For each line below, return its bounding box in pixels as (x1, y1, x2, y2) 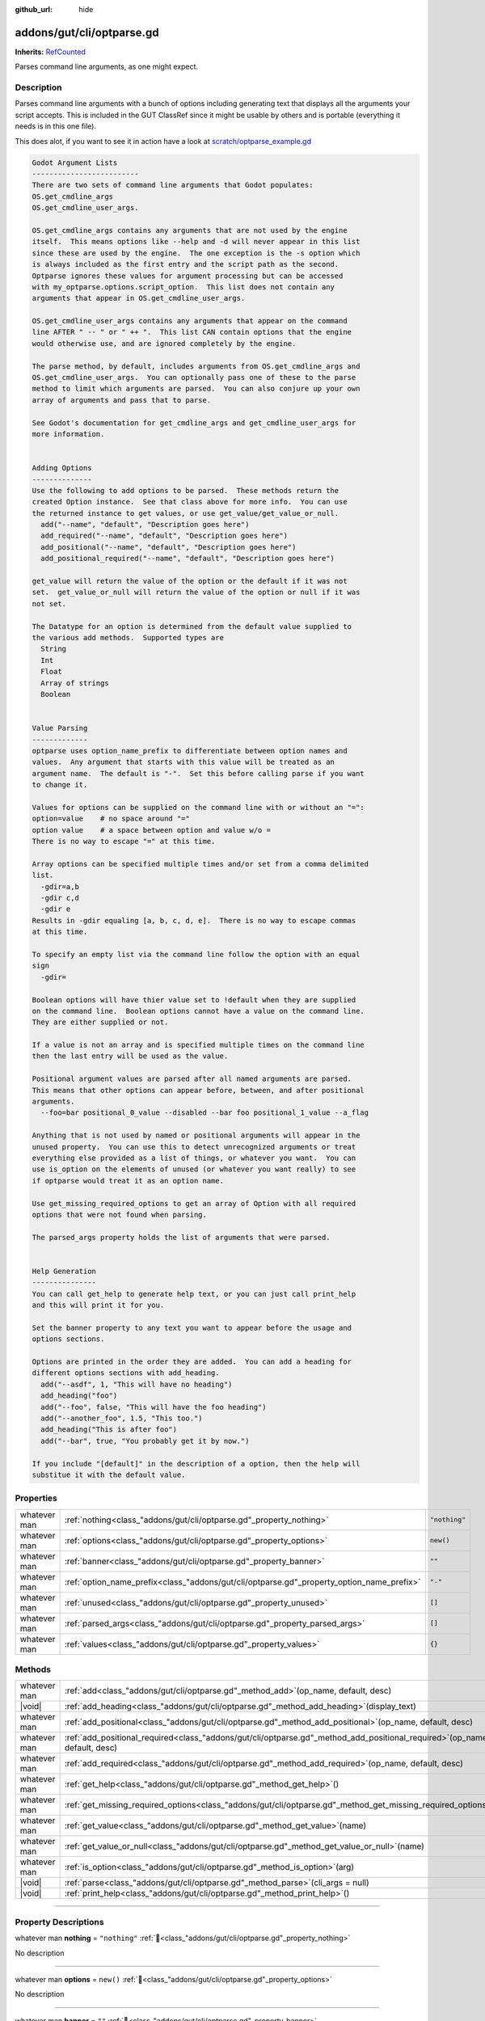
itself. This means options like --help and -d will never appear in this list (32, 237, 361, 247)
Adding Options (32, 463, 92, 473)
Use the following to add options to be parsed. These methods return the (32, 486, 339, 495)
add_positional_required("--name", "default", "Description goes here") (40, 554, 335, 563)
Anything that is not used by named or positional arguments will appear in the (32, 1131, 361, 1140)
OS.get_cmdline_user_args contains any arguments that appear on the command (32, 316, 348, 326)
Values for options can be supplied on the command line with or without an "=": (32, 803, 365, 812)
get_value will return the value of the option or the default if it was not (32, 576, 348, 586)
